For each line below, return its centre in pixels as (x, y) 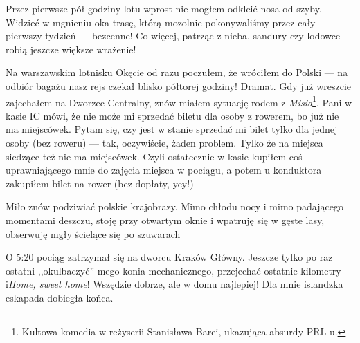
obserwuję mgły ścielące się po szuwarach (93, 233)
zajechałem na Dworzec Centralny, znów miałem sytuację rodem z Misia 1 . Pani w (179, 101)
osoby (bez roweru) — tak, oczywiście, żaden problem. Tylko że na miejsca (164, 142)
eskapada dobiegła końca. (60, 297)
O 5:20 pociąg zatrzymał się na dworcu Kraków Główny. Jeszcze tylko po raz (169, 257)
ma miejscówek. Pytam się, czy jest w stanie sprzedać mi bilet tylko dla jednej (172, 129)
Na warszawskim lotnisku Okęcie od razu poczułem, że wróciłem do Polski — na (177, 72)
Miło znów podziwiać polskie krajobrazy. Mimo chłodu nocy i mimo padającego (174, 206)
